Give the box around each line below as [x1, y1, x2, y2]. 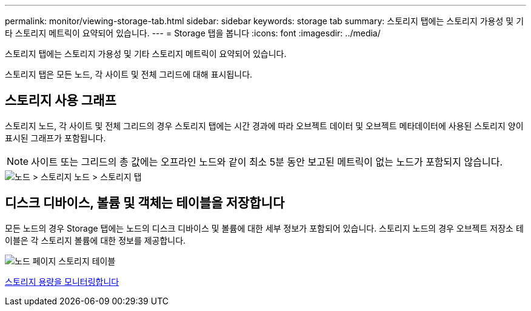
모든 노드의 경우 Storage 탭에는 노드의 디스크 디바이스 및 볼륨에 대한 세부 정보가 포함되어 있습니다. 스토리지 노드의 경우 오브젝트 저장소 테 [5, 222, 524, 233]
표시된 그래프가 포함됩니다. [5, 132, 106, 143]
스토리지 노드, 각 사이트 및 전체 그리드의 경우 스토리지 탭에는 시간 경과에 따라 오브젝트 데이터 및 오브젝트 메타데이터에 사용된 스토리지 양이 [5, 120, 524, 131]
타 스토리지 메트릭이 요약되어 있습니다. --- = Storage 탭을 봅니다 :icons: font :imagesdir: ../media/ [5, 28, 381, 38]
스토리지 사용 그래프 [5, 93, 116, 109]
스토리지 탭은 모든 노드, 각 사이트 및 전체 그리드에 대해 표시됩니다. [5, 69, 253, 79]
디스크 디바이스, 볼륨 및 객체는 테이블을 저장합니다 [5, 195, 285, 211]
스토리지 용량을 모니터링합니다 [5, 276, 119, 287]
